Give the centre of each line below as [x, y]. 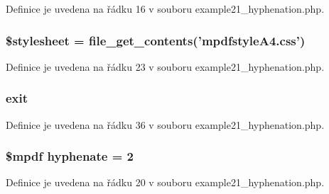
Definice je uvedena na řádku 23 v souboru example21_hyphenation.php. [165, 66]
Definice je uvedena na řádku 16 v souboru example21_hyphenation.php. [165, 8]
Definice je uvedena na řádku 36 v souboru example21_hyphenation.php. [165, 124]
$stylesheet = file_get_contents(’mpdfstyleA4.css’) [156, 40]
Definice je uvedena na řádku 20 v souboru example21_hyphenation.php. [165, 182]
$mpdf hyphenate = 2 [70, 156]
